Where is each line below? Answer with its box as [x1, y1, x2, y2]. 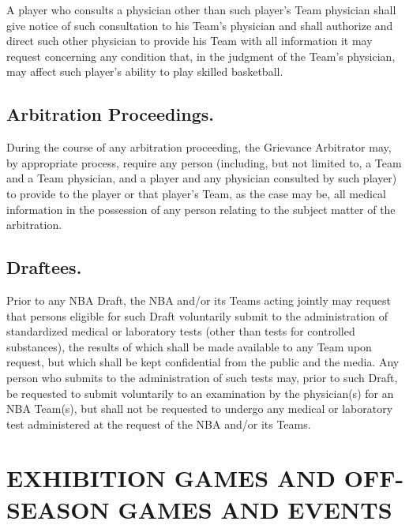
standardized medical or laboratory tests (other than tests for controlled [6, 323, 355, 339]
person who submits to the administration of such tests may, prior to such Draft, [6, 369, 398, 385]
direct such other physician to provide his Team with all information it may [6, 32, 373, 49]
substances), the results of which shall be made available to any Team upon [6, 338, 372, 354]
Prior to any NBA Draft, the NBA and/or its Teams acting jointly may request [6, 291, 391, 308]
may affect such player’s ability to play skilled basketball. [6, 63, 283, 80]
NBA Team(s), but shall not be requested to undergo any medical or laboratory [6, 400, 393, 417]
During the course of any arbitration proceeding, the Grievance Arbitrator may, [6, 139, 392, 156]
